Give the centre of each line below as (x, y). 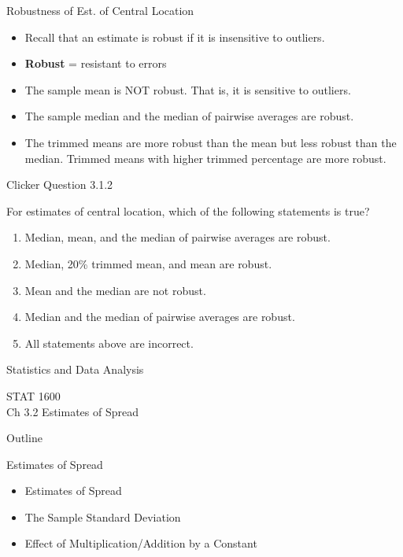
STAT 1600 (33, 395)
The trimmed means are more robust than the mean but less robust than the (211, 142)
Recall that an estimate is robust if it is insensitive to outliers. (175, 37)
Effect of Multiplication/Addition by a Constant (141, 543)
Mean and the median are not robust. (115, 290)
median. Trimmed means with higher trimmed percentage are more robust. (205, 158)
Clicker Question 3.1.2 (60, 184)
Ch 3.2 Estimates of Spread (72, 411)
